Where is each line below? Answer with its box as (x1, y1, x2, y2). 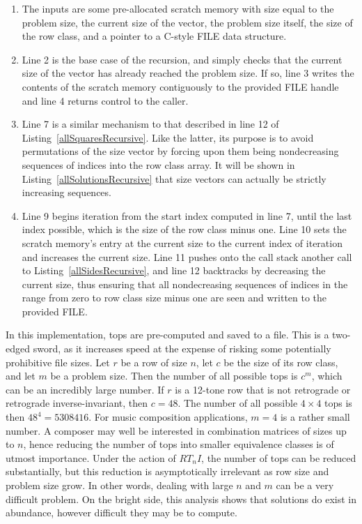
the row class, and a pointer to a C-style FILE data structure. (22, 29, 287, 43)
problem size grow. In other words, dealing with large (6, 478, 233, 492)
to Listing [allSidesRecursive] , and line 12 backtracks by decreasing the (22, 263, 326, 278)
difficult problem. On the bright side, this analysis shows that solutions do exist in (6, 491, 357, 506)
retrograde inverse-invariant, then (6, 396, 148, 410)
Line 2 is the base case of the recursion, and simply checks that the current (22, 52, 343, 66)
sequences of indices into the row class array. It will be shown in (22, 157, 295, 172)
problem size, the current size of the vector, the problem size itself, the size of (22, 15, 353, 29)
